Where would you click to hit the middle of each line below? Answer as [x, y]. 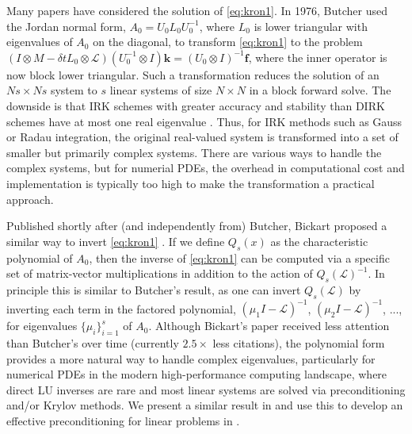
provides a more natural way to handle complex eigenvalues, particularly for [191, 358]
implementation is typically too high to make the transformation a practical [191, 183]
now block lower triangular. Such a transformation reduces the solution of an [193, 74]
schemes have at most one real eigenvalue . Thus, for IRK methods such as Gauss [204, 121]
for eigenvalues [42, 326]
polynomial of [40, 257]
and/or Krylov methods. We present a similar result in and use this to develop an [205, 405]
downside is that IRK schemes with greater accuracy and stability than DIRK [196, 105]
